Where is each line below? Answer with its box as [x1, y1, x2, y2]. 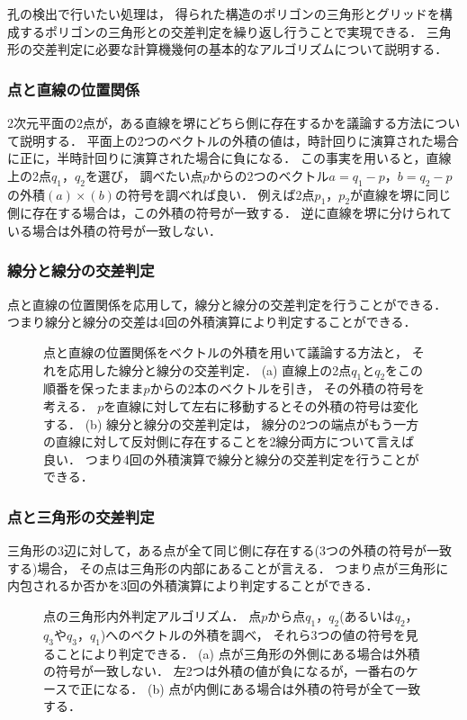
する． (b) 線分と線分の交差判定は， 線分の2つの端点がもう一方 [43, 414, 419, 433]
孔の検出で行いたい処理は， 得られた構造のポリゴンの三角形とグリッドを [7, 4, 440, 22]
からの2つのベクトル [209, 166, 329, 184]
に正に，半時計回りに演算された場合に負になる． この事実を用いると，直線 [7, 148, 452, 167]
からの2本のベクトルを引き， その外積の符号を [149, 379, 425, 398]
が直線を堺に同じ [350, 184, 452, 203]
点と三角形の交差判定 [7, 505, 155, 527]
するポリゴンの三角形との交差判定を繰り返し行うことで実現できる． [19, 22, 423, 40]
